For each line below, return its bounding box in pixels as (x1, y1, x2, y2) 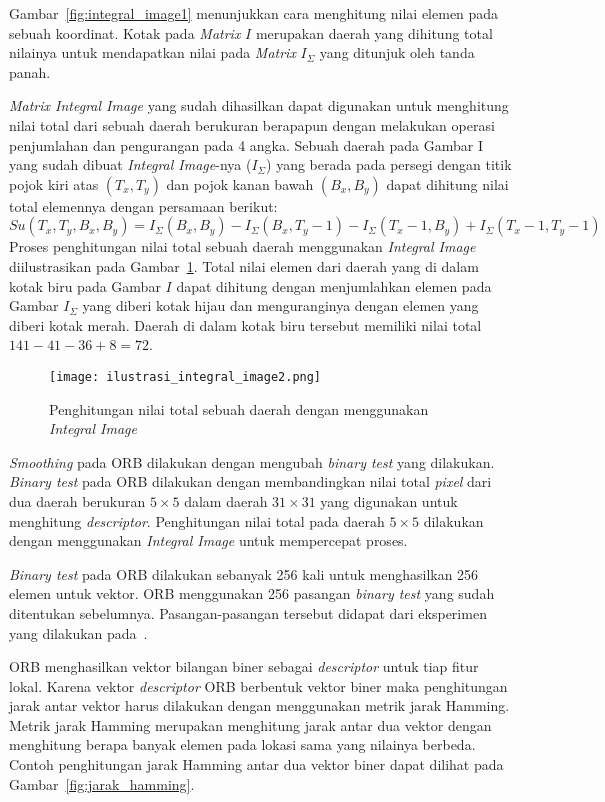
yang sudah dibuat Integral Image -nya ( (9, 154, 252, 175)
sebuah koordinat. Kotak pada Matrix (9, 22, 241, 43)
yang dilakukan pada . (9, 622, 148, 643)
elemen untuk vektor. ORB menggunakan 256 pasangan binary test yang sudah (9, 583, 495, 604)
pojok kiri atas (9, 173, 99, 194)
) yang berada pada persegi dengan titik (266, 154, 512, 175)
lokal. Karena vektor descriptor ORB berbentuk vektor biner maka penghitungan (9, 675, 508, 696)
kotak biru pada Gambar (9, 275, 161, 296)
